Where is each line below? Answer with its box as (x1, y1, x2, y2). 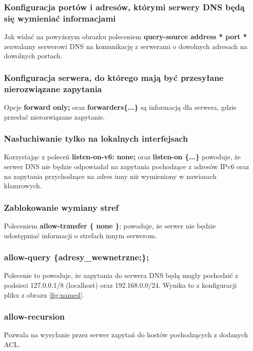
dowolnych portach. (4, 50, 62, 61)
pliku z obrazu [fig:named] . (4, 289, 84, 300)
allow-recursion (4, 310, 65, 323)
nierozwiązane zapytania (4, 82, 102, 95)
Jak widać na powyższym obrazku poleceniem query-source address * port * (4, 31, 247, 42)
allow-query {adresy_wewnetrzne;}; (4, 251, 149, 263)
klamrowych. (4, 180, 42, 191)
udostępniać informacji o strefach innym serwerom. (4, 230, 157, 240)
